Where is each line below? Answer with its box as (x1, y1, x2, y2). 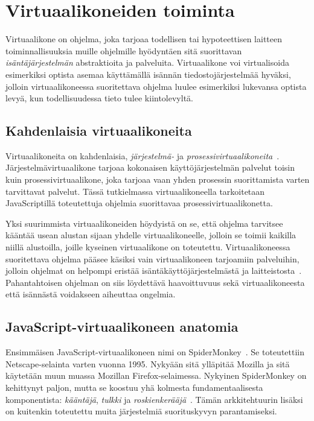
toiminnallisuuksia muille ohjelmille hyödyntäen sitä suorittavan (5, 44, 242, 57)
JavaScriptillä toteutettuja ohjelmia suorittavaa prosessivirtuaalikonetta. (5, 197, 273, 209)
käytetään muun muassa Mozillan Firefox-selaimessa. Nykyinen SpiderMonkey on (5, 369, 307, 382)
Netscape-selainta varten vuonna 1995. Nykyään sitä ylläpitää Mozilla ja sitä (5, 357, 290, 370)
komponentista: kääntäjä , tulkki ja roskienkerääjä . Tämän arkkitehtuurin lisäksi (5, 393, 303, 405)
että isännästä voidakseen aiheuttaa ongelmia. (5, 288, 176, 300)
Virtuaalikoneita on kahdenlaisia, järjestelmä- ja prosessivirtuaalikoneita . (5, 149, 280, 162)
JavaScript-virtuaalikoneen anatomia (5, 317, 239, 336)
